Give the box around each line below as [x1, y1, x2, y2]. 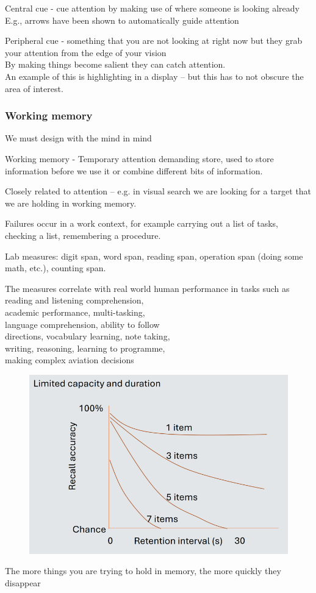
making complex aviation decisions [5, 353, 134, 366]
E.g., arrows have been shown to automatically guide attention [5, 13, 239, 26]
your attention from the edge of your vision [5, 46, 167, 59]
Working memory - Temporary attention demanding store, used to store [5, 152, 274, 165]
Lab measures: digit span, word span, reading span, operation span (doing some [5, 249, 303, 262]
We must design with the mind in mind [5, 132, 152, 144]
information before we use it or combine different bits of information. [5, 164, 263, 177]
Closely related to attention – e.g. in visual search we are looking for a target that [5, 185, 312, 197]
